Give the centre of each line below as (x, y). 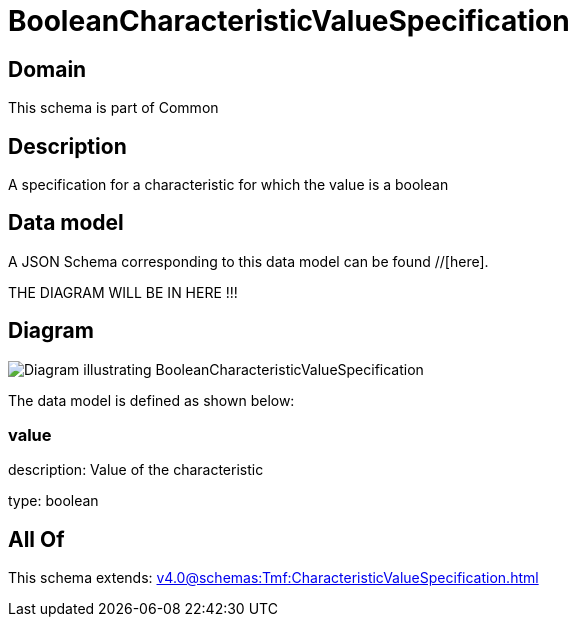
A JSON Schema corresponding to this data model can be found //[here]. (248, 261)
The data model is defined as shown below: (151, 400)
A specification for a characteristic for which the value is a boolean (228, 185)
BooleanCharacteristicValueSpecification (289, 21)
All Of (36, 539)
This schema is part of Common (113, 108)
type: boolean (53, 501)
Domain (47, 69)
